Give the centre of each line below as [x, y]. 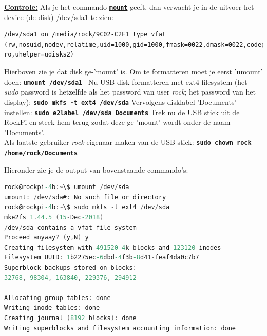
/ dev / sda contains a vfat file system [70, 227]
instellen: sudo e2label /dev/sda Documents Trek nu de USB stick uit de [122, 112]
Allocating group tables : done [58, 298]
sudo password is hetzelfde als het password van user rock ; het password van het [130, 92]
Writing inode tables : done [52, 308]
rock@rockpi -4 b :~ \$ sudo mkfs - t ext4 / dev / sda [87, 207]
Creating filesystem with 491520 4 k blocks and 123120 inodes [113, 247]
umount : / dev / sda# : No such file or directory [85, 197]
